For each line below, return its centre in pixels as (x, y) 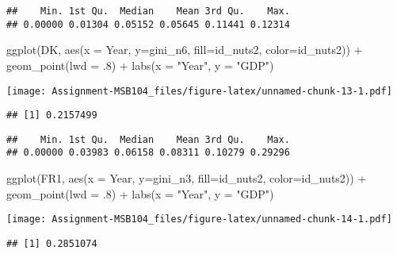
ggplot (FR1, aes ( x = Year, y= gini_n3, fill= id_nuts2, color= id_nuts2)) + (187, 178)
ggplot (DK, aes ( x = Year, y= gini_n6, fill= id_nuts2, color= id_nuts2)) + (185, 50)
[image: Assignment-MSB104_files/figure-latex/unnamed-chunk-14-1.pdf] (199, 219)
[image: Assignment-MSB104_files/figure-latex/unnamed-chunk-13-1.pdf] (199, 91)
